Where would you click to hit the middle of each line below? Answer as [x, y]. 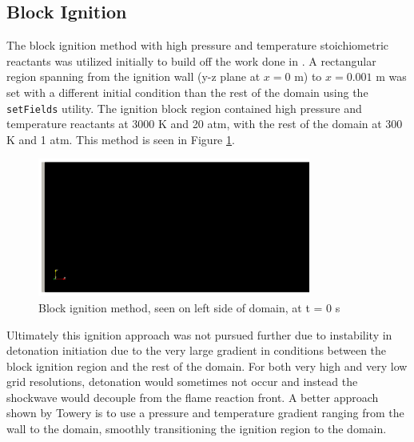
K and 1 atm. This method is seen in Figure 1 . [121, 139]
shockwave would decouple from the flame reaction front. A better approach [193, 397]
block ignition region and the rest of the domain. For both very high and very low [207, 366]
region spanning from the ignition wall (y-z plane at [133, 76]
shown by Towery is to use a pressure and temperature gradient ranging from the [205, 413]
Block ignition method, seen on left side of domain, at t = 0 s [189, 307]
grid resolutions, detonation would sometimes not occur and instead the [182, 382]
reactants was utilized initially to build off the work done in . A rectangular [191, 60]
